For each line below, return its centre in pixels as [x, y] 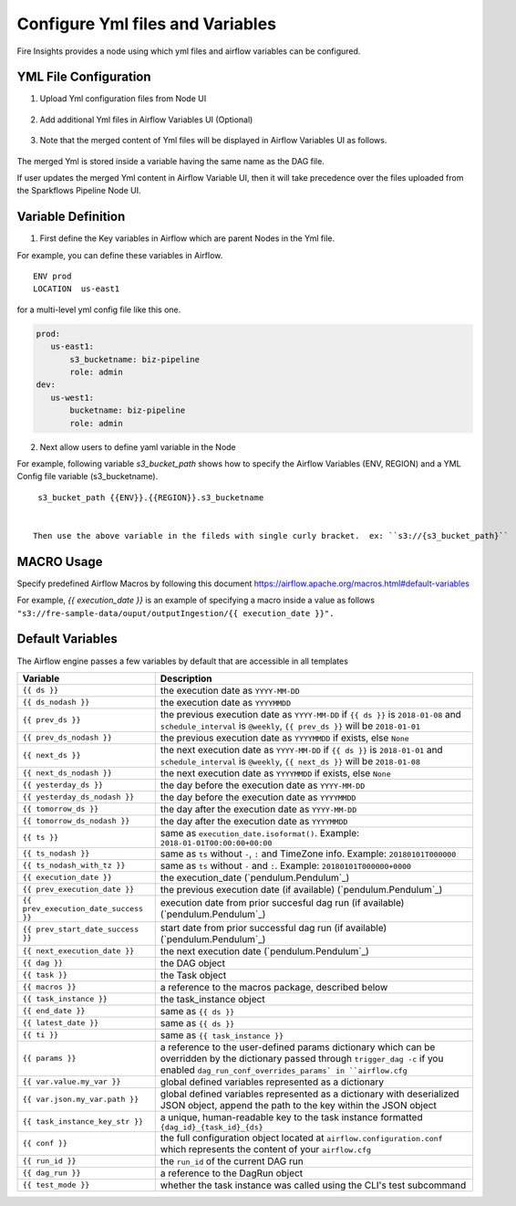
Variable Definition [71, 217]
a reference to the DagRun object [232, 1173]
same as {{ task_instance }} [222, 1034]
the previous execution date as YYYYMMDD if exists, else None [284, 738]
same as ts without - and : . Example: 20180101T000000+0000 [286, 865]
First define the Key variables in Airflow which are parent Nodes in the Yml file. [187, 238]
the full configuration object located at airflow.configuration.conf [301, 1138]
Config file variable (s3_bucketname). [88, 477]
